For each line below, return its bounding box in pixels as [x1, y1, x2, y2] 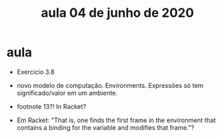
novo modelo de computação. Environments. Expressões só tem [16, 81, 204, 89]
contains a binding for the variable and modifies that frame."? [16, 123, 195, 131]
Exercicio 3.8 [16, 67, 55, 76]
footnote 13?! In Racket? [16, 102, 87, 110]
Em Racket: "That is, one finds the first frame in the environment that [16, 116, 216, 124]
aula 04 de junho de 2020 [41, 5, 194, 21]
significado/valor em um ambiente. [16, 88, 118, 97]
